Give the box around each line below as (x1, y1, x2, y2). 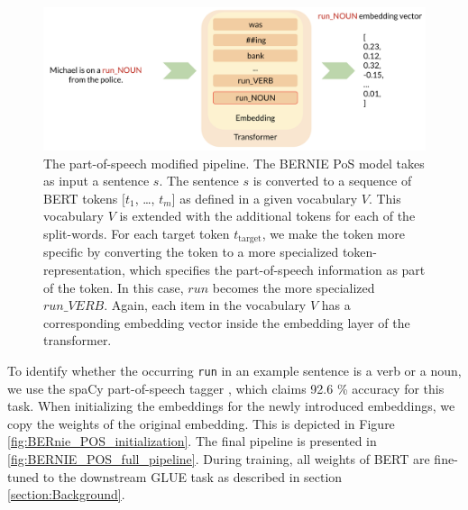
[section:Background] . (7, 485, 125, 504)
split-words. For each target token (43, 223, 230, 242)
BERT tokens (43, 188, 118, 207)
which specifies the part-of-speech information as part (129, 260, 426, 279)
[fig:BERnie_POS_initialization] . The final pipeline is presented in (7, 432, 377, 451)
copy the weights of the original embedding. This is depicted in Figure (7, 414, 395, 433)
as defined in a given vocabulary (179, 188, 358, 207)
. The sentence (159, 171, 239, 190)
